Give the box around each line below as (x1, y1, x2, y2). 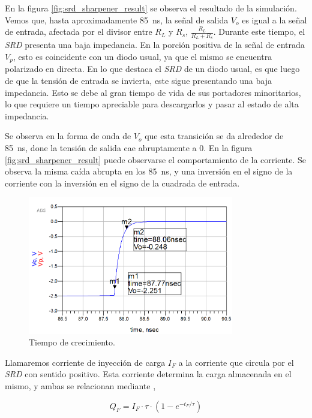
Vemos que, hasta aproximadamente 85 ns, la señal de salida (5, 13, 229, 26)
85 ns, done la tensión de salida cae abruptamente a (5, 142, 197, 154)
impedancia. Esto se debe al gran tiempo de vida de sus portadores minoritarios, (5, 86, 301, 98)
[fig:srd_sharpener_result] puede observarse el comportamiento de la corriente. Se (5, 153, 307, 166)
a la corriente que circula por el (178, 356, 294, 368)
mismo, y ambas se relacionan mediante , (5, 380, 156, 392)
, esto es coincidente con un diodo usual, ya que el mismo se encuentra (13, 50, 272, 63)
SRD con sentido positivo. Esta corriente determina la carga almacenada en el (5, 368, 292, 380)
